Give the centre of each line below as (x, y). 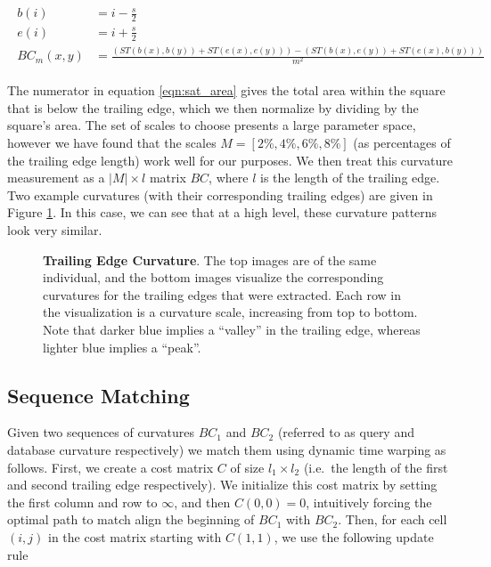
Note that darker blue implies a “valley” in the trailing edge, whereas (232, 329)
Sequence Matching (98, 395)
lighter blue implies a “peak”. (122, 347)
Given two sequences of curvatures (101, 432)
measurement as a (56, 178)
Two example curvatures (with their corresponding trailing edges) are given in (220, 194)
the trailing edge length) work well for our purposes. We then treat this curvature (230, 160)
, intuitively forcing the (369, 502)
